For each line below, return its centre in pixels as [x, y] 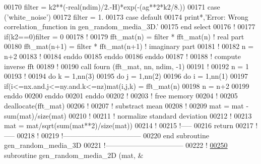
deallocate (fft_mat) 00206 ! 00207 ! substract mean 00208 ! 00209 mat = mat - [126, 105]
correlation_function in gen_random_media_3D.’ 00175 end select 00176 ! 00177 [130, 26]
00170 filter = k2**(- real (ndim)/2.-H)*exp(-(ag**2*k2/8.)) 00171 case [112, 7]
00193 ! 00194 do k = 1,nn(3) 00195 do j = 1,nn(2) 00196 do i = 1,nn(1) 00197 [126, 76]
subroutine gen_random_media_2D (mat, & [74, 155]
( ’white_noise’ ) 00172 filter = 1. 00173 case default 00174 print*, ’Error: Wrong [126, 16]
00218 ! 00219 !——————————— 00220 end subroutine [113, 135]
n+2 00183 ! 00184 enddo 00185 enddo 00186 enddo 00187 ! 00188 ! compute [122, 56]
